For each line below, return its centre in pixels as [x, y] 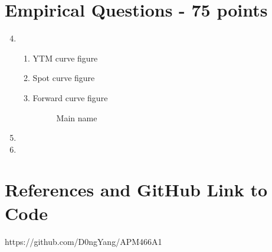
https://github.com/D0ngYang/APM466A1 [83, 241]
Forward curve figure [70, 97]
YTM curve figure [65, 58]
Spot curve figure [64, 78]
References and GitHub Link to [136, 190]
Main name [77, 117]
